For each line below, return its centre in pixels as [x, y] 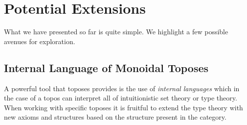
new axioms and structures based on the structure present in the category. [115, 117]
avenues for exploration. [40, 41]
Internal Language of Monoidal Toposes [106, 67]
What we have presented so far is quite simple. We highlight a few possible [116, 32]
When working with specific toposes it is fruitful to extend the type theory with [123, 107]
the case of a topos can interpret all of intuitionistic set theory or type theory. [121, 98]
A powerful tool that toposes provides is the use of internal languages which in [122, 88]
